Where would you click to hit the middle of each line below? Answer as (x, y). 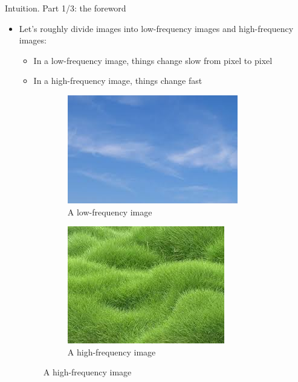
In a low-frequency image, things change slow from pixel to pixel (153, 60)
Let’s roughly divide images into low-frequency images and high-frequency (156, 28)
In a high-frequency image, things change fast (118, 81)
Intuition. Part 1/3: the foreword (66, 8)
